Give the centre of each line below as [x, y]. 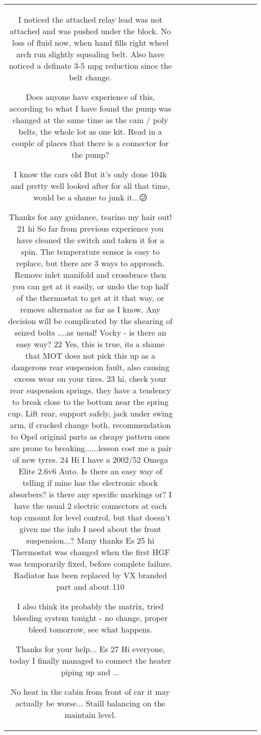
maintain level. [90, 715]
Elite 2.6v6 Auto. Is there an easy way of [90, 471]
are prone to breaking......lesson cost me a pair [90, 448]
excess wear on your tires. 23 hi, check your [90, 379]
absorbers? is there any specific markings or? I [90, 494]
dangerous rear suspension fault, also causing [90, 367]
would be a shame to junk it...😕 [90, 197]
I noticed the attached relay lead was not [90, 19]
